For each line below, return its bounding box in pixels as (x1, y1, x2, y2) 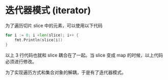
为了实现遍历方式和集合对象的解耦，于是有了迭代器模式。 (5, 69, 126, 75)
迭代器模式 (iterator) (5, 5, 91, 16)
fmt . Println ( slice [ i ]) (14, 37, 63, 42)
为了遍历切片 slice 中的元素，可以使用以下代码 (5, 22, 103, 29)
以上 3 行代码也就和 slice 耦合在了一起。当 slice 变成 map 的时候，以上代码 (5, 52, 163, 58)
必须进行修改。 (5, 58, 37, 64)
